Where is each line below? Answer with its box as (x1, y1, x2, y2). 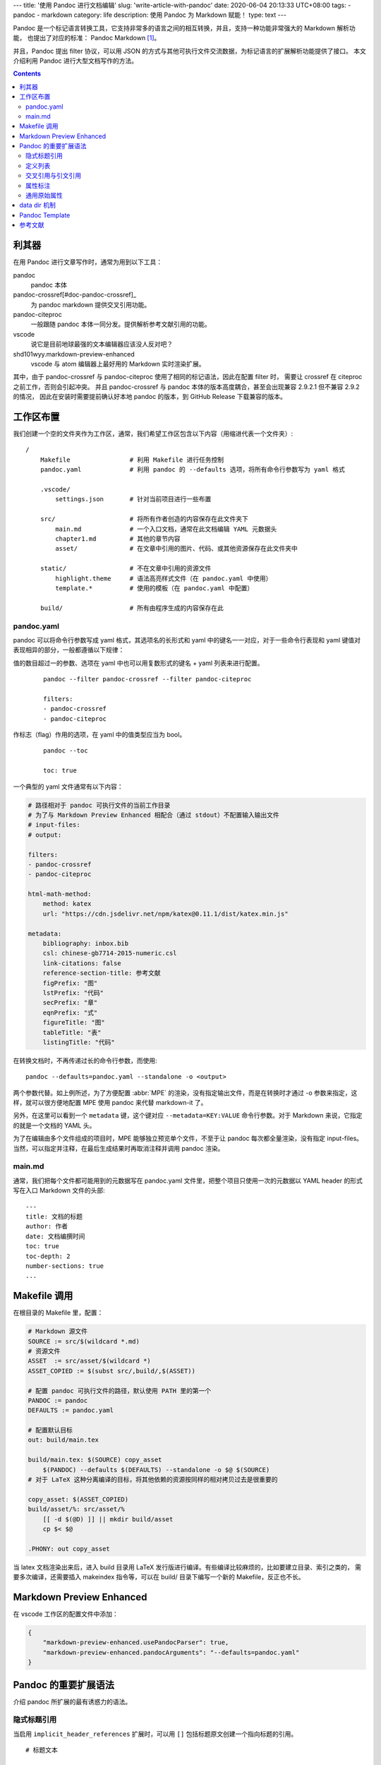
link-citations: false (42, 959, 121, 967)
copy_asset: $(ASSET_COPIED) (28, 1495, 129, 1503)
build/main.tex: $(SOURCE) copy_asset (28, 1456, 162, 1464)
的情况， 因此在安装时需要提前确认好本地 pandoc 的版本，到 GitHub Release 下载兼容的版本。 (13, 393, 287, 401)
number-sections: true (25, 1262, 104, 1270)
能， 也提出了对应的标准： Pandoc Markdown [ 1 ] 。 (13, 34, 161, 42)
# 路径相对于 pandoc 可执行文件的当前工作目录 (28, 801, 171, 809)
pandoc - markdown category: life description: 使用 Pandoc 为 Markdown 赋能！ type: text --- (13, 11, 287, 19)
